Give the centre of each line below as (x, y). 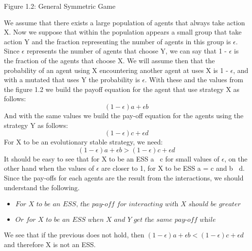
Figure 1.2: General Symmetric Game (60, 6)
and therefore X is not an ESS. (50, 244)
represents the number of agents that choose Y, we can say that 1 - (127, 51)
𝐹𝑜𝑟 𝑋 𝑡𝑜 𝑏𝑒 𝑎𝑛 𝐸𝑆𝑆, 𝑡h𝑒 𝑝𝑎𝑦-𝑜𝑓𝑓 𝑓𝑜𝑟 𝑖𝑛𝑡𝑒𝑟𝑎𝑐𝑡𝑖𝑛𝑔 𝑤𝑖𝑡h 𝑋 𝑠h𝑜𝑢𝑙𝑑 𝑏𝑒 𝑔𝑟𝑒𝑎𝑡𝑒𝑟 (128, 205)
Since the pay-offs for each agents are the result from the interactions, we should (124, 177)
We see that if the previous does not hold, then (74, 235)
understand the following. (42, 187)
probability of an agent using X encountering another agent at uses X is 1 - (116, 70)
